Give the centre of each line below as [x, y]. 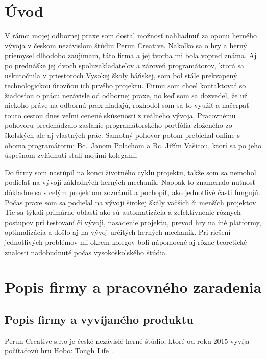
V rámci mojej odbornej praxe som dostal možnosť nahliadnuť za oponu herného [131, 35]
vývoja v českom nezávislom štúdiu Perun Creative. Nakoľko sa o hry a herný [126, 45]
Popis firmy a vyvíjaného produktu [99, 319]
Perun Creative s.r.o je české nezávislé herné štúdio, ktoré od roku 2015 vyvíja [127, 340]
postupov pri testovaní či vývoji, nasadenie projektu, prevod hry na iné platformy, [133, 222]
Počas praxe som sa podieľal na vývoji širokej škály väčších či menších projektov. [131, 202]
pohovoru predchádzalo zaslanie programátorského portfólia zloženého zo [118, 125]
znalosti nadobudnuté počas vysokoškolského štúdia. [86, 252]
